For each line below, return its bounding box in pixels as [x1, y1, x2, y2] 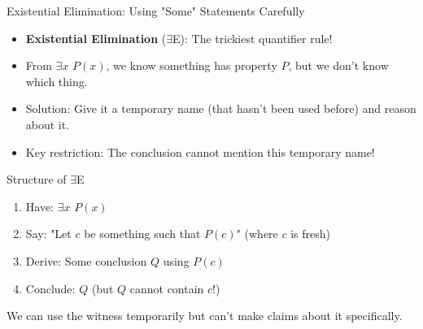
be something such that [84, 225, 201, 242]
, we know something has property [106, 57, 277, 74]
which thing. [25, 72, 88, 89]
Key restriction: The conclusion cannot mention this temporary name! [25, 143, 375, 160]
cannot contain [129, 279, 204, 297]
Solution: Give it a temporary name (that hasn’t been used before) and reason [25, 100, 416, 117]
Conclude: [25, 279, 76, 297]
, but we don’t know [288, 57, 389, 74]
